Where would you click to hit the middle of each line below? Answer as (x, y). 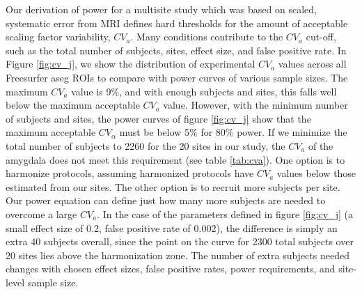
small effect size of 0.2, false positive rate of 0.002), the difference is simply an (172, 227)
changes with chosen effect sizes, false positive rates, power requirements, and (171, 269)
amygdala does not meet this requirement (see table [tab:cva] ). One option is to (175, 159)
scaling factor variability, (58, 37)
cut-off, (321, 37)
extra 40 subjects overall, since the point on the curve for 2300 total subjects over (180, 241)
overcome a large (41, 214)
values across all (312, 64)
